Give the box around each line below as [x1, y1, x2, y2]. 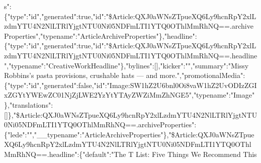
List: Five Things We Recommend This [135, 148, 257, 159]
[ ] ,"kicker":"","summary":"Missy [154, 60, 249, 70]
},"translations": [4, 99, 53, 110]
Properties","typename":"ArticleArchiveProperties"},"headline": [4, 30, 197, 41]
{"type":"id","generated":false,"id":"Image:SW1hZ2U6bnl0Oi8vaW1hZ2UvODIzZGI [4, 79, 257, 90]
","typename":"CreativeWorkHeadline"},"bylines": [4, 60, 154, 70]
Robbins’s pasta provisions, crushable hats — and [4, 70, 157, 80]
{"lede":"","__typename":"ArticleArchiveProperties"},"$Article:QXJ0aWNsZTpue [4, 129, 254, 139]
